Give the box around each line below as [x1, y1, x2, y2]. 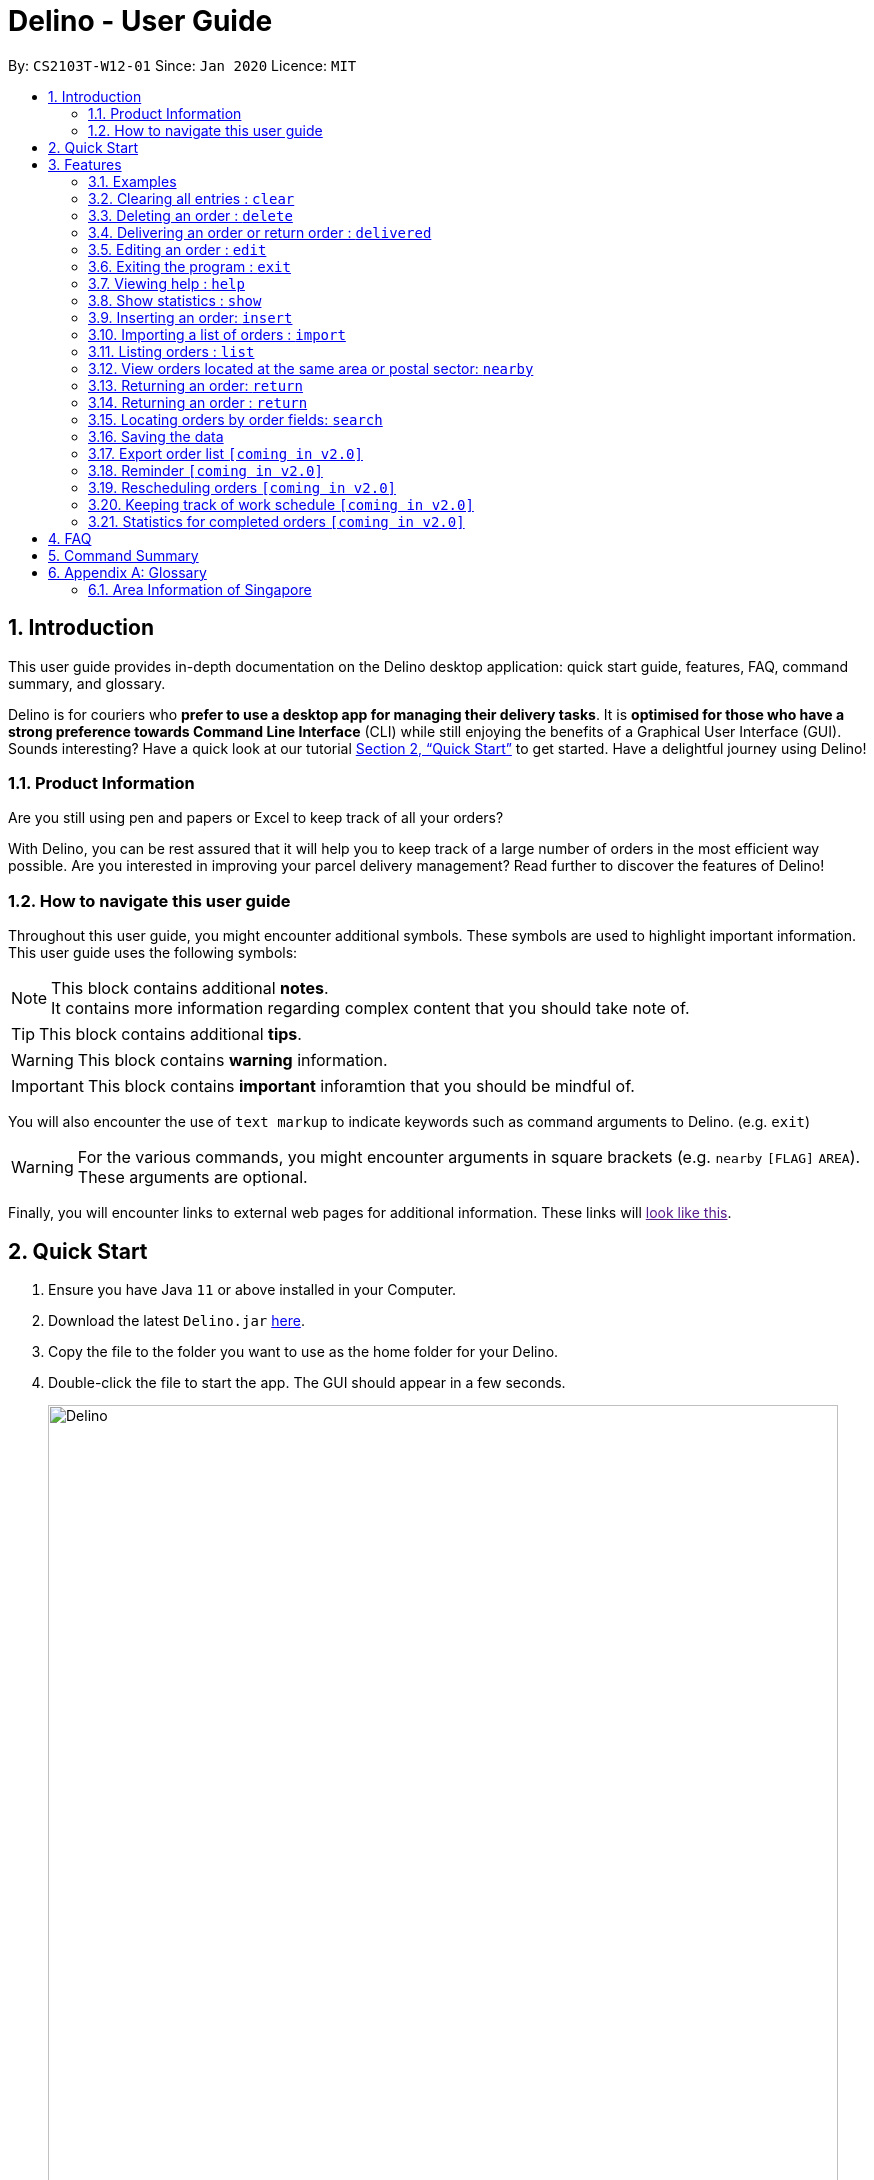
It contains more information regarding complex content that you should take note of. [51, 998, 690, 1019]
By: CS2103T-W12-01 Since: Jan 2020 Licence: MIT [8, 56, 357, 74]
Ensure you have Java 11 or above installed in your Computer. [48, 1280, 457, 1298]
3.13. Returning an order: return [88, 376, 303, 394]
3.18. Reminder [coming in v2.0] [88, 461, 323, 479]
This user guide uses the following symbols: [8, 944, 298, 962]
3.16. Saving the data [88, 427, 224, 445]
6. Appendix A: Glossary [48, 563, 207, 581]
